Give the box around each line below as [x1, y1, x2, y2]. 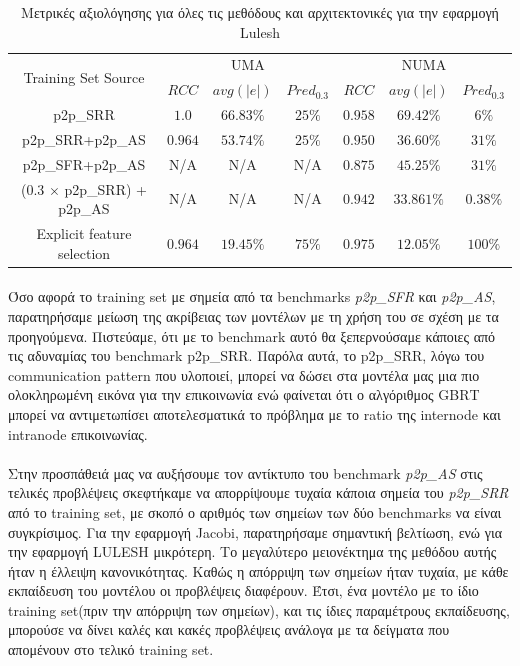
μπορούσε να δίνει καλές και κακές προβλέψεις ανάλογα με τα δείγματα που [8, 619, 450, 640]
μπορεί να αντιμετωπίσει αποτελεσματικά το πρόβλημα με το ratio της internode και [8, 403, 501, 424]
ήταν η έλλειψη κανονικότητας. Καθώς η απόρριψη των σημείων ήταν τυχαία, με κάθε [8, 560, 509, 581]
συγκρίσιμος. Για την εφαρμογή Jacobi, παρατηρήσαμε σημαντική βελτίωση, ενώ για [8, 521, 503, 542]
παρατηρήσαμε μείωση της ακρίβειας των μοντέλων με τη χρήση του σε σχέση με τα [8, 305, 499, 326]
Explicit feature [36, 223, 132, 244]
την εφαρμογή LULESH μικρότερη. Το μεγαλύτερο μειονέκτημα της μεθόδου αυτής [8, 541, 497, 562]
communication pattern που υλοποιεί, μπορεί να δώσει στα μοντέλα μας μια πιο [8, 364, 480, 385]
